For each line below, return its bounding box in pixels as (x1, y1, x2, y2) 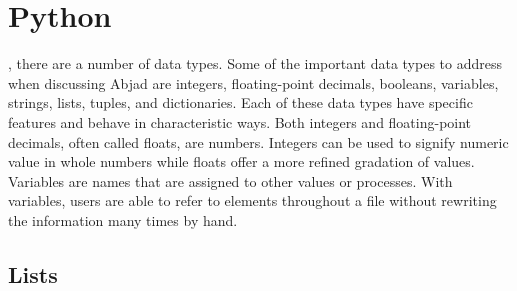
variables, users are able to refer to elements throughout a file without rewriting (8, 190, 497, 211)
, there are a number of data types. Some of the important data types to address (8, 53, 502, 74)
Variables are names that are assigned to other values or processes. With (8, 170, 453, 191)
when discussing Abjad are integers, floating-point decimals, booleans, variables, (8, 72, 499, 93)
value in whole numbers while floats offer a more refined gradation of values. (8, 151, 475, 172)
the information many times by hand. (8, 209, 238, 230)
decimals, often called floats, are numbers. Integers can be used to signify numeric (8, 131, 509, 152)
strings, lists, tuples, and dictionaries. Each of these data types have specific (8, 92, 473, 113)
